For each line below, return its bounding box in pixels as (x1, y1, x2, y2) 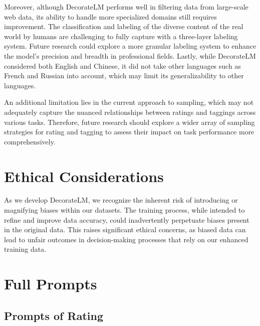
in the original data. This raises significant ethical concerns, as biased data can (4, 224, 246, 235)
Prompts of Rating (4, 307, 103, 323)
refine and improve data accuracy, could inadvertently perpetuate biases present (4, 214, 249, 225)
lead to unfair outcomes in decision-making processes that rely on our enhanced (4, 234, 248, 244)
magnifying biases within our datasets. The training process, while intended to (4, 205, 245, 215)
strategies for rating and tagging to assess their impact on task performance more (4, 126, 254, 137)
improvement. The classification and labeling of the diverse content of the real (4, 21, 243, 32)
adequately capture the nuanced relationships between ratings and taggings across (4, 106, 256, 117)
